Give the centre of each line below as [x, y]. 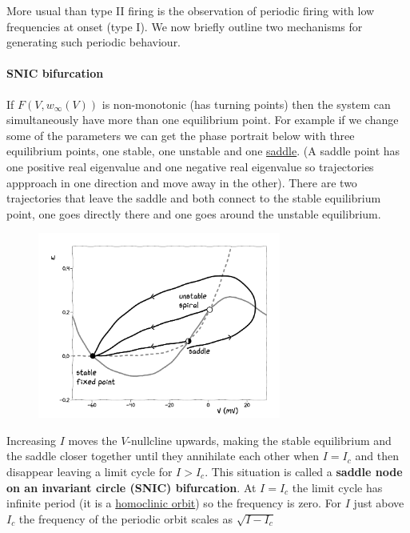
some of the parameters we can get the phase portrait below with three [181, 135]
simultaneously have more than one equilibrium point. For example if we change [203, 120]
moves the [93, 440]
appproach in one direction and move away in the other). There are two [182, 182]
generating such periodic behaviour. [94, 42]
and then [377, 456]
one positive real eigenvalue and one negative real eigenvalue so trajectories [190, 166]
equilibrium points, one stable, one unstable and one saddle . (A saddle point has [203, 151]
